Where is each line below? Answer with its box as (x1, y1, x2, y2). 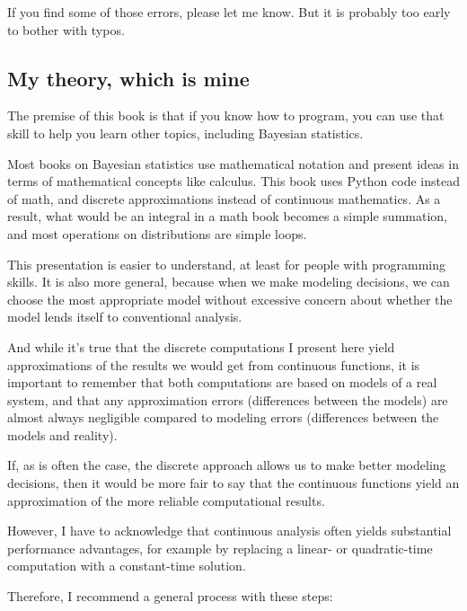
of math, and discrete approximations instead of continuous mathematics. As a (7, 189, 441, 208)
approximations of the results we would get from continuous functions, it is (7, 355, 420, 374)
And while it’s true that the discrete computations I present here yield (7, 337, 395, 356)
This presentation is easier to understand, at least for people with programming (7, 254, 445, 273)
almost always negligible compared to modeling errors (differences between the (7, 408, 439, 427)
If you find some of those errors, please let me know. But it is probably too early (7, 3, 451, 21)
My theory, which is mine (7, 64, 250, 92)
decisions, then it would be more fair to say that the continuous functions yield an (7, 474, 460, 492)
